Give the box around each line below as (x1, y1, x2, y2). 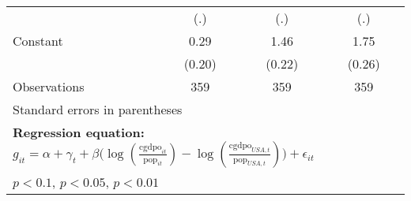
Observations (13, 77, 85, 95)
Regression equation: (13, 123, 145, 141)
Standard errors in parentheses (13, 100, 183, 118)
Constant (13, 32, 63, 50)
